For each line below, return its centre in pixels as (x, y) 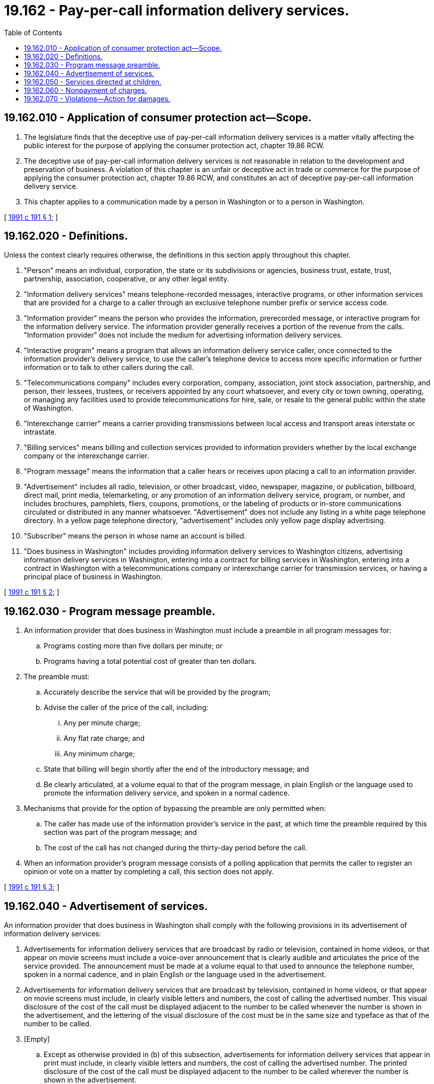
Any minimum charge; (99, 754)
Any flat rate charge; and (104, 738)
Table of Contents (33, 32)
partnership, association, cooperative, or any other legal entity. (127, 279)
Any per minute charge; (102, 723)
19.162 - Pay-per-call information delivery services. (177, 10)
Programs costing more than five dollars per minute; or (133, 646)
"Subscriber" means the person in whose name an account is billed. (135, 536)
